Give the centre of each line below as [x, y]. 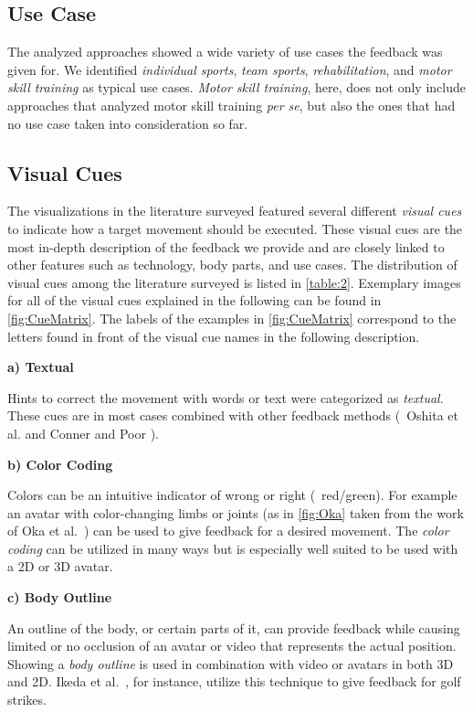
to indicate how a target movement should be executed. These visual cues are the [235, 228]
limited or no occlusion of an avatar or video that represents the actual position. [232, 646]
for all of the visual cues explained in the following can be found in [194, 300]
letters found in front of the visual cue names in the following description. [214, 336]
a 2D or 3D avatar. [60, 566]
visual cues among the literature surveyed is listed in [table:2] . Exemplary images [234, 282]
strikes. [27, 700]
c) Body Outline [60, 597]
